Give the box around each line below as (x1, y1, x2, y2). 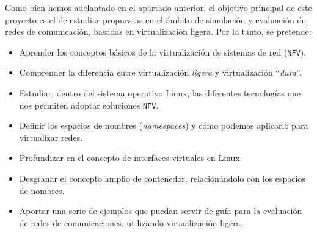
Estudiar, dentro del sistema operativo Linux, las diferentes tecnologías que (19, 87, 301, 99)
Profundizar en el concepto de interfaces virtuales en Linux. (19, 151, 242, 164)
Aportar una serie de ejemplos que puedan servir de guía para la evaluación (19, 204, 302, 217)
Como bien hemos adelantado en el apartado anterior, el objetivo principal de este (5, 1, 312, 13)
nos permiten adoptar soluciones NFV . (19, 98, 159, 111)
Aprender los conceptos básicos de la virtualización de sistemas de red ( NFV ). (19, 45, 307, 58)
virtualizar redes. (19, 131, 83, 143)
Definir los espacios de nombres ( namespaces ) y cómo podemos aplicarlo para (19, 119, 308, 132)
